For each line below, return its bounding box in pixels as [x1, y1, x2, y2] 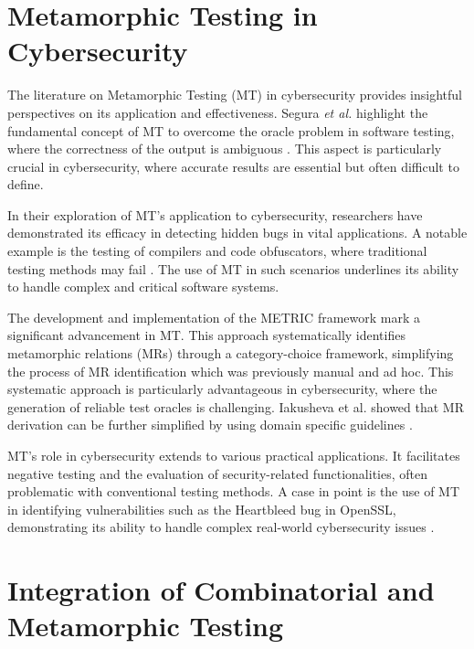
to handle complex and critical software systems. [7, 277, 279, 296]
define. [7, 175, 44, 194]
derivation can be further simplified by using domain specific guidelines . [7, 415, 413, 434]
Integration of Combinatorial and [7, 571, 435, 609]
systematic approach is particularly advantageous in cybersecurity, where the [7, 379, 437, 399]
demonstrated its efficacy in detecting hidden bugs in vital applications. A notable [7, 223, 468, 242]
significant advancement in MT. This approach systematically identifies [7, 325, 406, 345]
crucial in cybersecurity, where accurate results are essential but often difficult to [7, 156, 459, 176]
